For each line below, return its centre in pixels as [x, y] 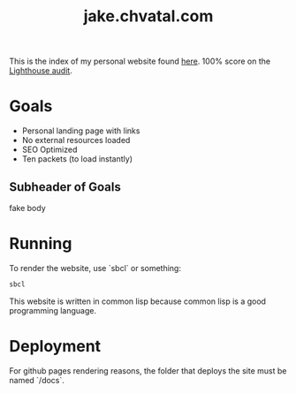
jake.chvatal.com [148, 16]
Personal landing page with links [81, 131]
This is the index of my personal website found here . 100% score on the [140, 61]
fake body [27, 208]
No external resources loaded [76, 140]
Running [41, 244]
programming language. [53, 310]
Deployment [55, 346]
